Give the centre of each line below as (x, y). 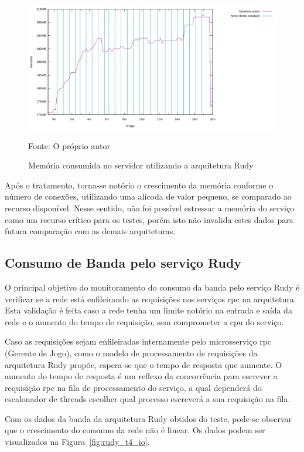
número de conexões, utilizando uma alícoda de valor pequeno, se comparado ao (148, 196)
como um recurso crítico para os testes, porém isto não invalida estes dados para (149, 219)
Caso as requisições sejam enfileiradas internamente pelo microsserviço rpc (138, 341)
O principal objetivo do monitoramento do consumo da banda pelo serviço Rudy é (152, 287)
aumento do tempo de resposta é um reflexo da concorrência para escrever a (141, 376)
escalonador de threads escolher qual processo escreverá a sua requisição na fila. (148, 399)
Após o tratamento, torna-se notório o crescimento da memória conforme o (139, 185)
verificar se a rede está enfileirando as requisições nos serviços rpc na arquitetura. (151, 298)
